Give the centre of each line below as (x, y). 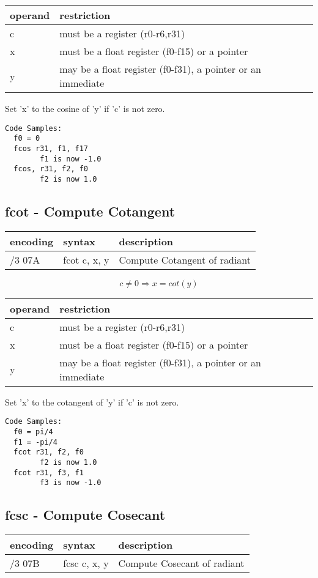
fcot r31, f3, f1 (49, 472)
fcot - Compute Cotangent (90, 211)
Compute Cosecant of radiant (181, 563)
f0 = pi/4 (33, 432)
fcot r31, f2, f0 (49, 452)
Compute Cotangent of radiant (185, 259)
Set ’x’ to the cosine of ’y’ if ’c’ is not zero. (85, 108)
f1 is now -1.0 (71, 159)
